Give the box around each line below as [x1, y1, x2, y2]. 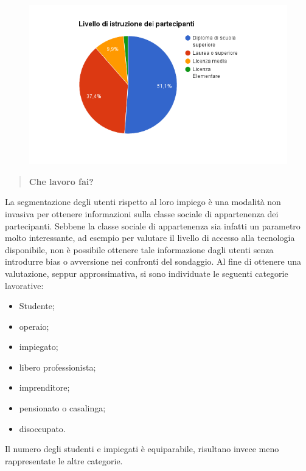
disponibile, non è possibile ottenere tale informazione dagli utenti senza [5, 243, 274, 256]
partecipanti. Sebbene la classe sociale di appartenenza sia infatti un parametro [5, 219, 301, 232]
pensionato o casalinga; [19, 402, 106, 414]
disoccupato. [19, 422, 66, 434]
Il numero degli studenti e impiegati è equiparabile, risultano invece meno [5, 442, 279, 455]
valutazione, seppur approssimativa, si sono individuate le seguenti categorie [5, 267, 288, 279]
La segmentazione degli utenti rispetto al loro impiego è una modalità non [5, 195, 281, 208]
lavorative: [5, 279, 44, 291]
